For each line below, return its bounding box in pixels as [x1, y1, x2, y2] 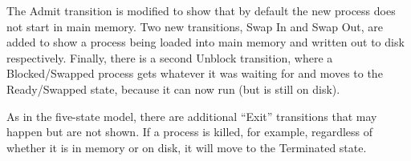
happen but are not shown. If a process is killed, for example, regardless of [6, 123, 373, 140]
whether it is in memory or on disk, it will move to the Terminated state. [6, 139, 367, 155]
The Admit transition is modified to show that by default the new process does [6, 2, 396, 18]
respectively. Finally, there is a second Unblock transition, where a [6, 49, 333, 66]
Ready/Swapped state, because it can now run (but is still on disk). [6, 80, 340, 97]
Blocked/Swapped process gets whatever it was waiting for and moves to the [6, 65, 383, 82]
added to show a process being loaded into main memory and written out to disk [6, 34, 405, 50]
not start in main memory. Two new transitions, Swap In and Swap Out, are [6, 18, 384, 34]
